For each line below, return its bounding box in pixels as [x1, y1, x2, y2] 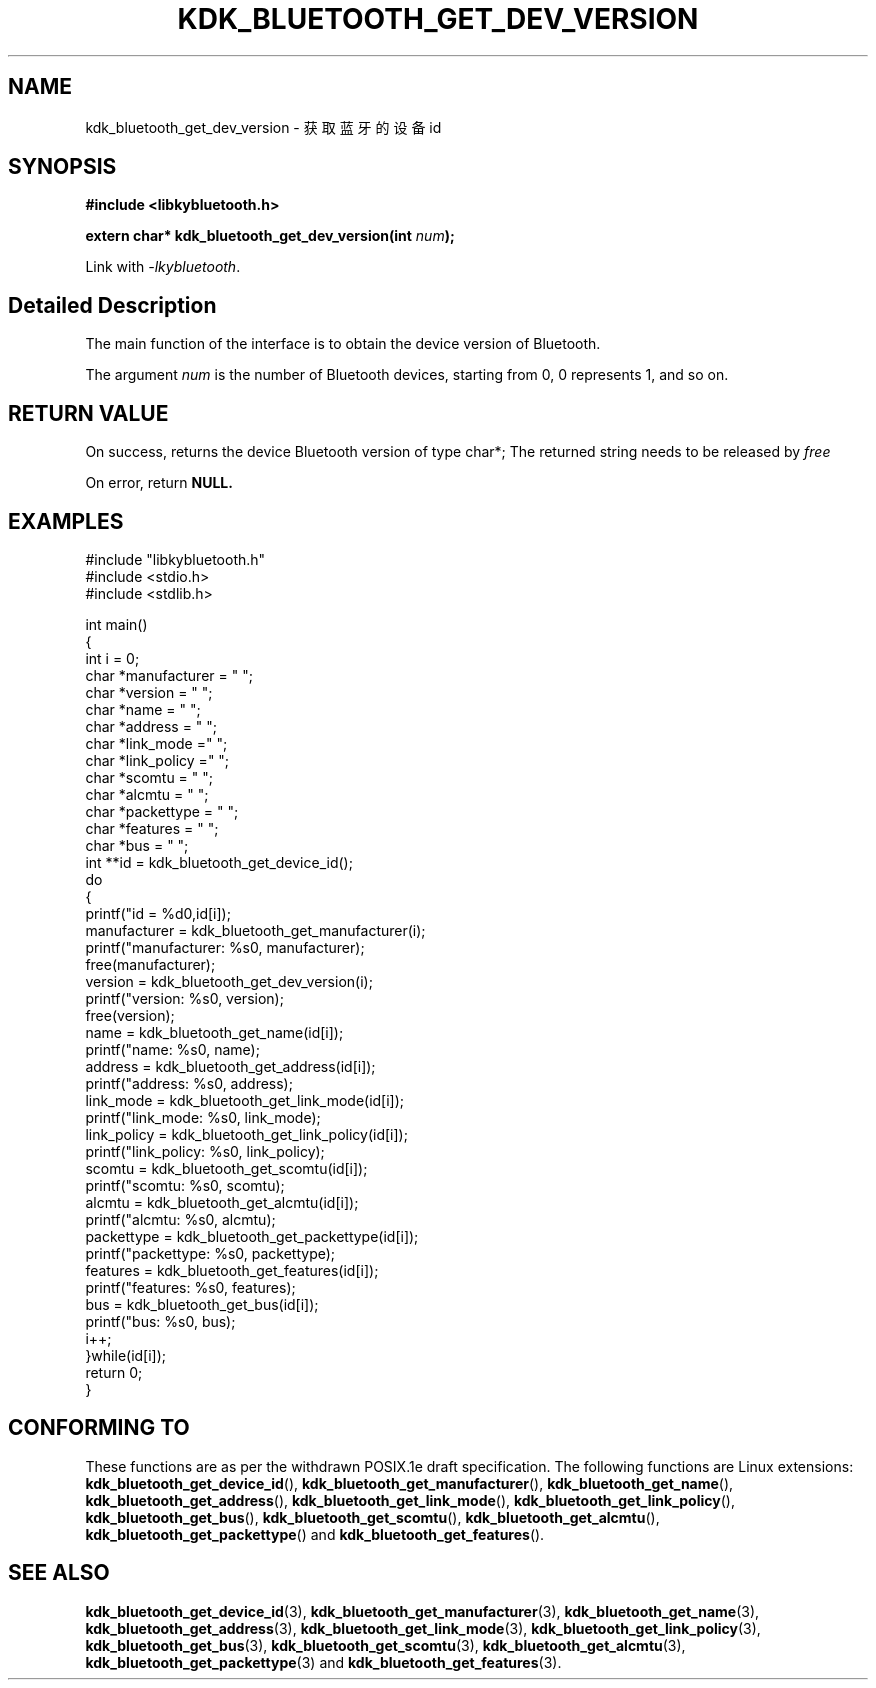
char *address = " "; [85, 717, 218, 735]
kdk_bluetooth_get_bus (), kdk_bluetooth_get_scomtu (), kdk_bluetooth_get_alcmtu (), [85, 1508, 660, 1526]
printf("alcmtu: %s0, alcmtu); [85, 1210, 276, 1228]
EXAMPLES [8, 508, 124, 534]
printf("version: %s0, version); [85, 989, 284, 1007]
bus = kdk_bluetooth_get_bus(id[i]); [85, 1295, 319, 1313]
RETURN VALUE [8, 400, 169, 426]
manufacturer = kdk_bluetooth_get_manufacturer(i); [85, 921, 426, 939]
